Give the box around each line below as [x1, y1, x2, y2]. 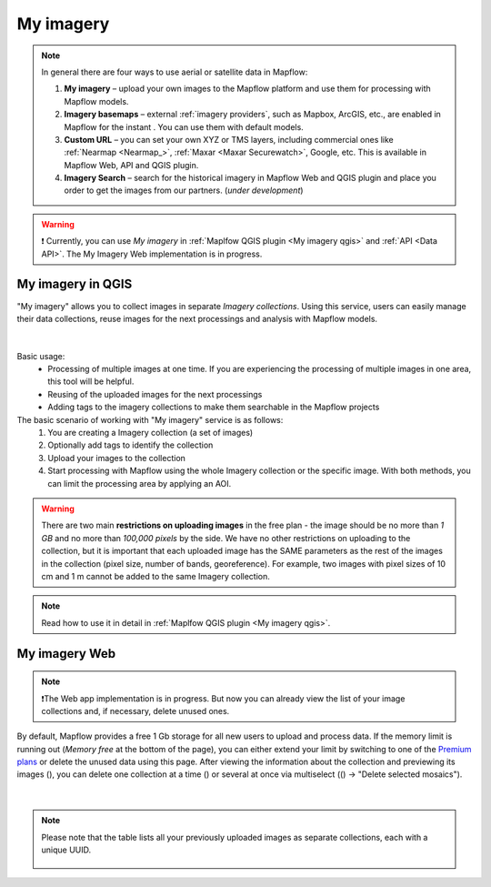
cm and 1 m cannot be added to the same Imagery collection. [41, 570, 270, 581]
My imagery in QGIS [16, 277, 133, 292]
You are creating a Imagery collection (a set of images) [47, 428, 254, 438]
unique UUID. [41, 844, 92, 855]
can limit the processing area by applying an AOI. [47, 478, 232, 489]
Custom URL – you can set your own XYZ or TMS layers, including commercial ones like [64, 134, 395, 145]
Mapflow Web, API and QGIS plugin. [64, 159, 199, 170]
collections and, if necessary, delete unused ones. [41, 705, 230, 716]
